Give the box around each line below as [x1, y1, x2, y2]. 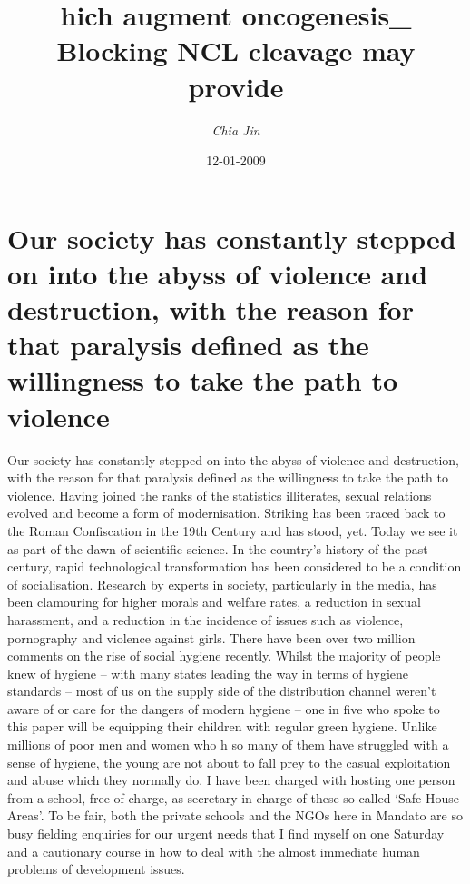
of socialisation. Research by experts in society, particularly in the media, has [7, 574, 437, 593]
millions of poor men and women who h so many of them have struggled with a [7, 735, 449, 754]
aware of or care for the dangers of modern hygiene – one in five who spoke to [7, 699, 440, 718]
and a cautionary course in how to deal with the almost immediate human [7, 841, 420, 860]
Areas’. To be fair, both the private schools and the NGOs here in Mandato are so [7, 806, 463, 825]
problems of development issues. [7, 859, 185, 879]
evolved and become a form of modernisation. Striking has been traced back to [7, 503, 446, 522]
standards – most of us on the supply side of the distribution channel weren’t [7, 681, 436, 700]
